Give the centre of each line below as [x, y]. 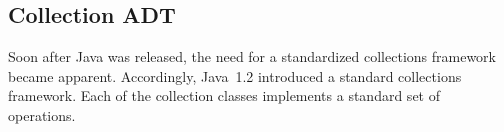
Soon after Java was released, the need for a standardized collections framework [252, 56]
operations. [42, 114]
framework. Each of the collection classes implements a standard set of [224, 95]
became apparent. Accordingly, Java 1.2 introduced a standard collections [235, 75]
